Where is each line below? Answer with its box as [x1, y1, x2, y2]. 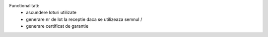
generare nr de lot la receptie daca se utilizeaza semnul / [26, 16, 142, 22]
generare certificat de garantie [26, 23, 89, 29]
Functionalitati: [9, 3, 40, 8]
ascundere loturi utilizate [26, 10, 77, 16]
